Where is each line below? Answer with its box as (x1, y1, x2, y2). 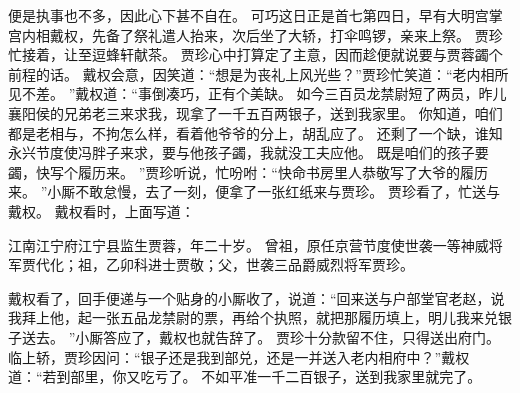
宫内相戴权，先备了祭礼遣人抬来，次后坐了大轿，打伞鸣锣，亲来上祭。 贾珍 (8, 24, 503, 45)
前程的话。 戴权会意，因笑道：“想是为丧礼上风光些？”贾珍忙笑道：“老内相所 (8, 63, 509, 84)
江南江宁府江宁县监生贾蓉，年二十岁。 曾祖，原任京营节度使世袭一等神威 (8, 234, 489, 255)
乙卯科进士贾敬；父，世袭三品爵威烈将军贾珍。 (105, 254, 414, 275)
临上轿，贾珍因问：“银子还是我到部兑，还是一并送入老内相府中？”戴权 (8, 346, 470, 367)
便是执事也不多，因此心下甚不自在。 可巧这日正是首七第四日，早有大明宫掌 (8, 5, 503, 25)
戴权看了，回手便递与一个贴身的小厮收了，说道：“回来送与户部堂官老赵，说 (8, 287, 505, 308)
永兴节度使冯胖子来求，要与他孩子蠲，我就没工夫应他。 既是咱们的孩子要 (8, 142, 489, 163)
